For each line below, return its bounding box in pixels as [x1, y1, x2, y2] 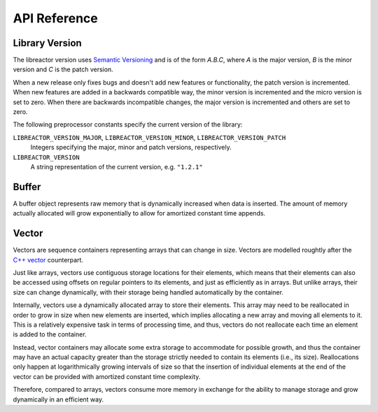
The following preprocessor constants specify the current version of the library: [13, 120, 243, 129]
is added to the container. [13, 330, 87, 339]
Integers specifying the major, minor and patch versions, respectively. [30, 143, 232, 152]
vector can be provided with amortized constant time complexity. [13, 372, 201, 381]
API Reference [13, 10, 98, 26]
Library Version [13, 37, 82, 49]
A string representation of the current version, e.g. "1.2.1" [30, 162, 203, 171]
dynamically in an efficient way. [13, 395, 104, 404]
